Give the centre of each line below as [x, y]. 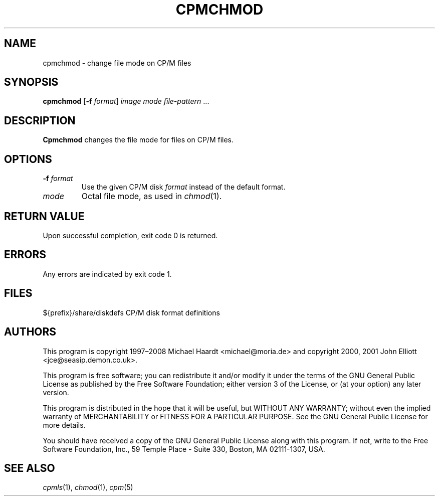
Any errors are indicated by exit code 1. [107, 274]
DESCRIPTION [40, 120]
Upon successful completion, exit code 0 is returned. [130, 235]
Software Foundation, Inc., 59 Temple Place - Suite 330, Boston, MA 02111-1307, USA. [184, 449]
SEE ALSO [30, 468]
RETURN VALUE [44, 216]
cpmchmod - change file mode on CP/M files [117, 63]
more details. [64, 425]
